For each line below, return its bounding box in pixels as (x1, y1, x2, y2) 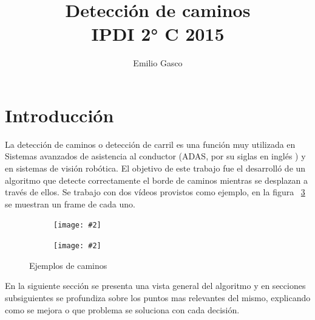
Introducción (5, 102, 114, 127)
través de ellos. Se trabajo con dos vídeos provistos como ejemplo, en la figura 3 (5, 186, 305, 198)
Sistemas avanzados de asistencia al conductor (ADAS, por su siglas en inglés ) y (5, 150, 306, 162)
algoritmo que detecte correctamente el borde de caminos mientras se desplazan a (5, 173, 308, 186)
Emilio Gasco (133, 57, 183, 69)
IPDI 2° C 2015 (91, 21, 225, 46)
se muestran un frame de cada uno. (5, 197, 135, 210)
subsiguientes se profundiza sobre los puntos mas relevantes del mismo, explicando (5, 291, 311, 304)
